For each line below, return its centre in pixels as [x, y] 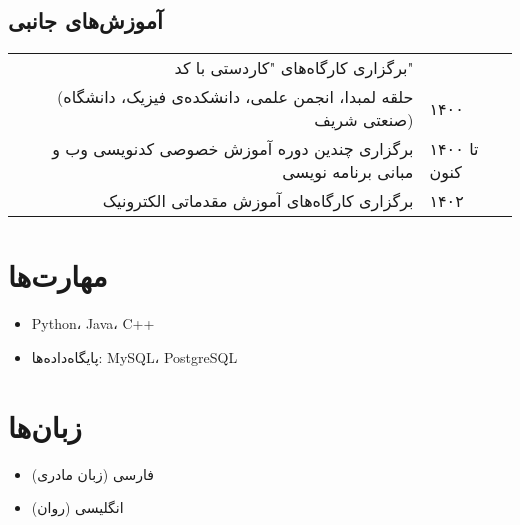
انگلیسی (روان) [77, 507]
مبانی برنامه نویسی [348, 172]
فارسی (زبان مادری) [93, 473]
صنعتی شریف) [364, 120]
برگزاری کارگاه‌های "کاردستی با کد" [294, 68]
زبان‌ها [45, 425]
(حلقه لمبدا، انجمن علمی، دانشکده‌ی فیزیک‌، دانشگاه [235, 97]
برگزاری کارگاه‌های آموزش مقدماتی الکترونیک [258, 201]
